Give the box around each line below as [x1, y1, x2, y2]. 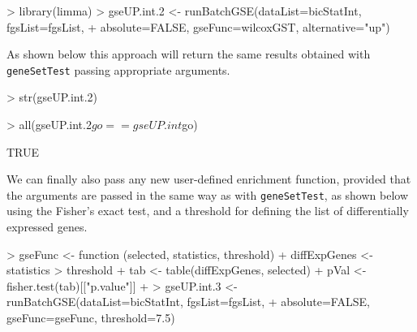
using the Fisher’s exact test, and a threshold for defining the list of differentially [6, 202, 409, 219]
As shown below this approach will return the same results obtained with [6, 45, 371, 63]
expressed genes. [6, 218, 88, 235]
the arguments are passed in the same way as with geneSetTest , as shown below [6, 186, 409, 203]
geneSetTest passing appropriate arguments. [6, 61, 230, 78]
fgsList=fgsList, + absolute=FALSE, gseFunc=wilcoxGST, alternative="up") [6, 18, 390, 35]
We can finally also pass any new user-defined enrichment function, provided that [6, 170, 411, 188]
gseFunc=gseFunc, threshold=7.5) [6, 309, 175, 326]
